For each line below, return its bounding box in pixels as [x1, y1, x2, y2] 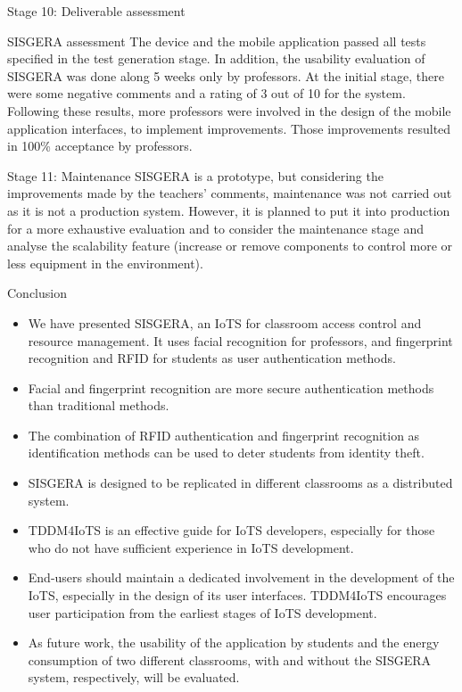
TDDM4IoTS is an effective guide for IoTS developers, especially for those [28, 521, 435, 540]
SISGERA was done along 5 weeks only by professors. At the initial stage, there [7, 66, 444, 85]
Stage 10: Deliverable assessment [7, 2, 186, 20]
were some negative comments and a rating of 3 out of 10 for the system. [7, 84, 406, 103]
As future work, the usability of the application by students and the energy [28, 633, 440, 652]
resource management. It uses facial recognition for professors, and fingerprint [28, 331, 453, 350]
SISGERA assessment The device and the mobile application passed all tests [7, 31, 426, 50]
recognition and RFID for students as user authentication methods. [28, 349, 396, 367]
